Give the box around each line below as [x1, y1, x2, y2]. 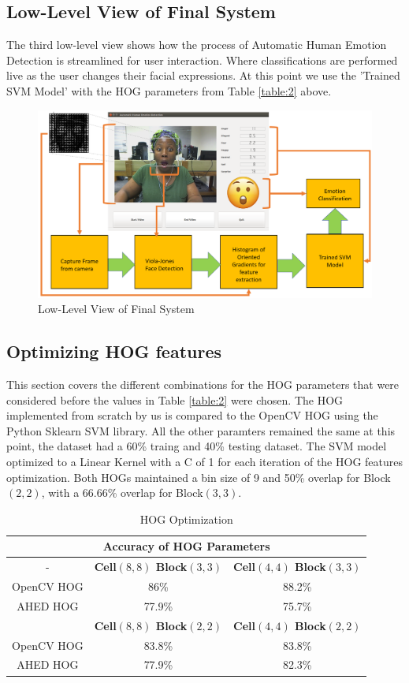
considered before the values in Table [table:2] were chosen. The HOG [6, 391, 344, 408]
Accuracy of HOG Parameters [102, 538, 270, 554]
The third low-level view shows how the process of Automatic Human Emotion [6, 36, 387, 53]
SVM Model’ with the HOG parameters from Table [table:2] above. [6, 82, 332, 99]
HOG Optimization [139, 510, 233, 527]
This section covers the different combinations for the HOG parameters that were [6, 376, 400, 393]
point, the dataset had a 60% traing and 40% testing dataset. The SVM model [6, 438, 387, 454]
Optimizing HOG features [6, 339, 222, 364]
